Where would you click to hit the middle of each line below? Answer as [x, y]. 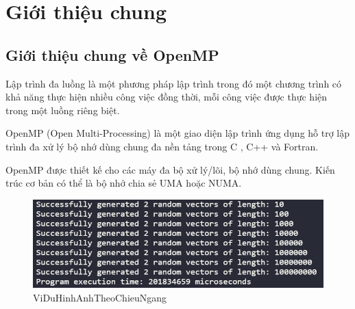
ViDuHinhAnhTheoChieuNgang [100, 297]
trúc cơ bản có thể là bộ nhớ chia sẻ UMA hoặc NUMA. [124, 183]
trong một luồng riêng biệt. [63, 110]
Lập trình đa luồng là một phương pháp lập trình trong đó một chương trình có [174, 83]
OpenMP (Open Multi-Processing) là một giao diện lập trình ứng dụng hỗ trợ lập [178, 133]
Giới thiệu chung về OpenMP [112, 54]
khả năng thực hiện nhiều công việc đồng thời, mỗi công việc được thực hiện [167, 97]
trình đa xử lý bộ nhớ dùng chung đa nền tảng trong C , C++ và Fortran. [162, 146]
